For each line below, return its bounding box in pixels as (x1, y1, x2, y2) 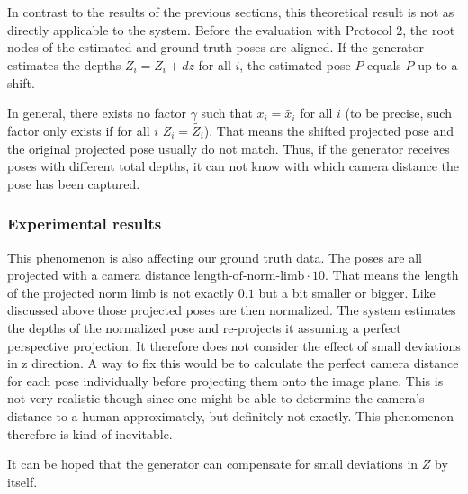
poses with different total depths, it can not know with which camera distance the (7, 157, 460, 175)
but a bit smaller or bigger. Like (258, 283, 436, 301)
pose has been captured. (7, 174, 140, 193)
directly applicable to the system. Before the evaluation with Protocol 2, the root (7, 20, 455, 39)
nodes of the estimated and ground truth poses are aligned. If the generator (7, 38, 424, 57)
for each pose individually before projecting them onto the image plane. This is (7, 371, 444, 390)
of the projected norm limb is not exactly (7, 283, 235, 301)
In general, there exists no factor (7, 103, 186, 122)
